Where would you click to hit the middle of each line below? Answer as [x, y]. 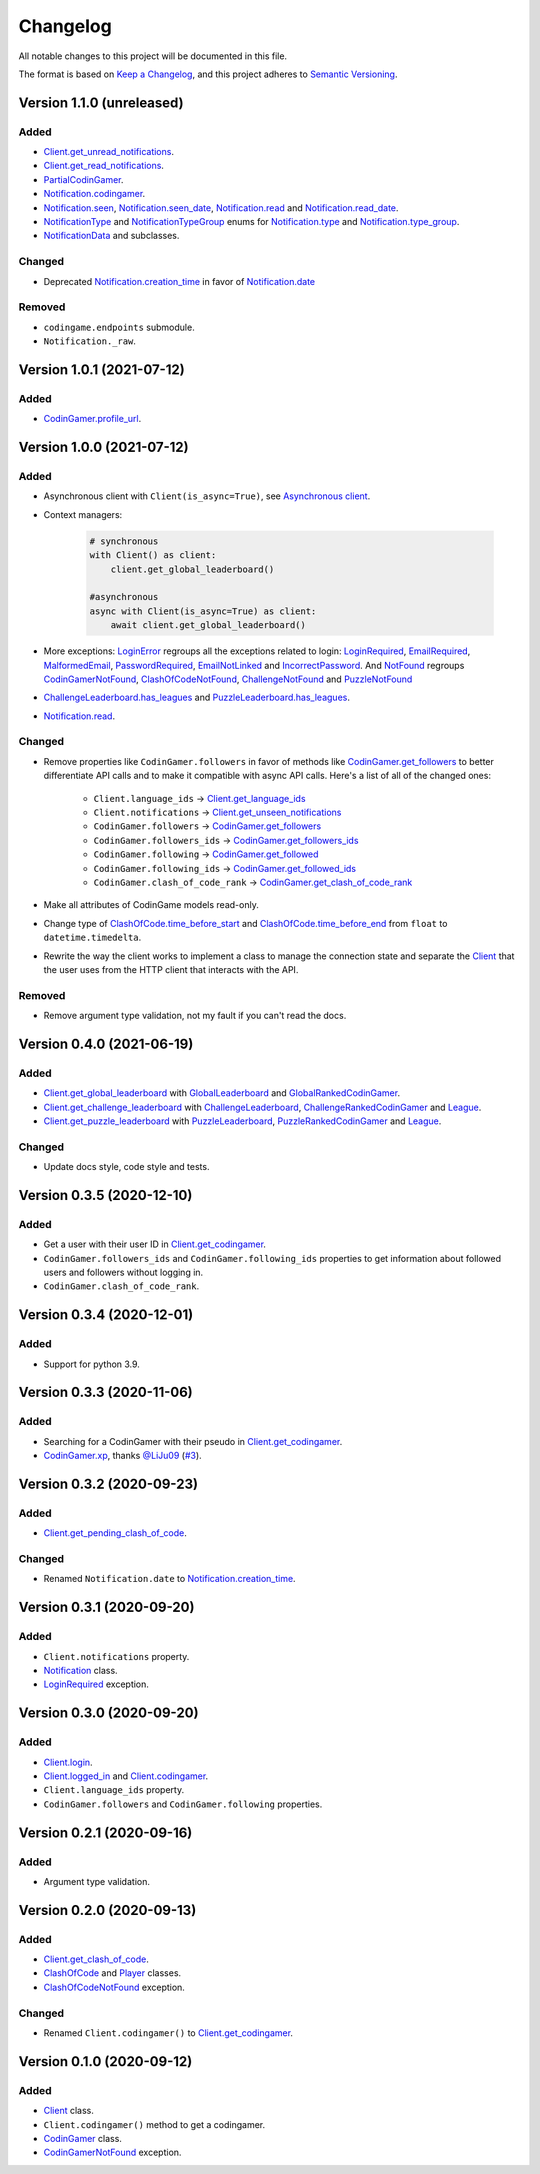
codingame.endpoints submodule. [119, 327]
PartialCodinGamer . [83, 179]
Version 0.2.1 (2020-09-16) [105, 1832]
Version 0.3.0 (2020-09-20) [108, 1713]
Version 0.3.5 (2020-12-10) [105, 1195]
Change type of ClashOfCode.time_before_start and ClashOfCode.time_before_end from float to [245, 923]
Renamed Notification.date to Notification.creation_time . [169, 1579]
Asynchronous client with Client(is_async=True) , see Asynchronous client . [207, 496]
